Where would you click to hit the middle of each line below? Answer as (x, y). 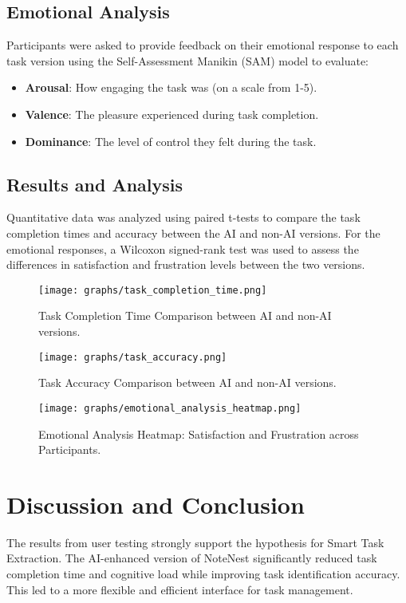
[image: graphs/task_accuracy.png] (133, 357)
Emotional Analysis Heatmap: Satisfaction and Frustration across (199, 434)
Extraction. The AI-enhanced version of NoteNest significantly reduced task (192, 558)
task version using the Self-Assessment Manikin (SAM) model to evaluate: (188, 60)
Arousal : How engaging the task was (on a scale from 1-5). (171, 87)
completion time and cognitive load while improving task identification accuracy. (203, 573)
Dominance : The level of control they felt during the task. (171, 141)
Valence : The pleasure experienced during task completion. (172, 114)
